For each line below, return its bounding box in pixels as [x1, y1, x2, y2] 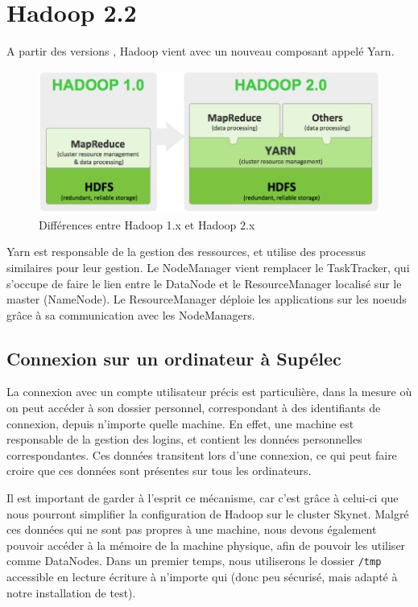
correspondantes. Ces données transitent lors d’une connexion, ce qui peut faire [6, 446, 397, 463]
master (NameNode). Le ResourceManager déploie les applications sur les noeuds [6, 291, 407, 308]
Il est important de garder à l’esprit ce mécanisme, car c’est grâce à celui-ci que [6, 489, 399, 506]
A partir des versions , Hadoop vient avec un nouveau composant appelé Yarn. [6, 43, 395, 60]
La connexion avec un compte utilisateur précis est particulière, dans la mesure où [6, 383, 412, 400]
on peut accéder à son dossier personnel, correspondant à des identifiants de [6, 399, 381, 416]
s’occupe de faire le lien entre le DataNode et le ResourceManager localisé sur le [6, 275, 402, 291]
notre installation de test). [6, 584, 136, 601]
